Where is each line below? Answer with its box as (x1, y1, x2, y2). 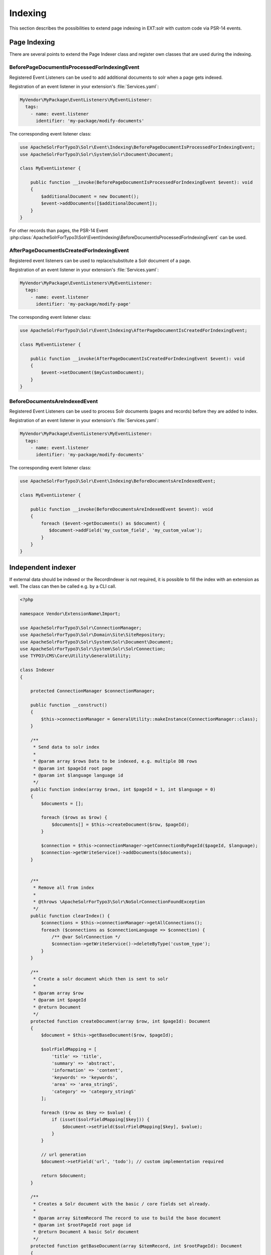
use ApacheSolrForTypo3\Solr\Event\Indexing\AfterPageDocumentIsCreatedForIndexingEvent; (20, 328, 248, 333)
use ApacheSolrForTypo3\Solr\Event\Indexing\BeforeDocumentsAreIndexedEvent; (20, 478, 216, 484)
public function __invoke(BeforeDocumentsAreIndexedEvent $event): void (30, 506, 213, 512)
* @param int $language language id (33, 772, 123, 778)
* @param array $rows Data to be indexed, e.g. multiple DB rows (33, 759, 198, 764)
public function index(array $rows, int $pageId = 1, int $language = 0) (30, 786, 216, 792)
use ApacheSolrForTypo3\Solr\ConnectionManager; (20, 625, 142, 631)
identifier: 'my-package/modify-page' (36, 301, 131, 307)
